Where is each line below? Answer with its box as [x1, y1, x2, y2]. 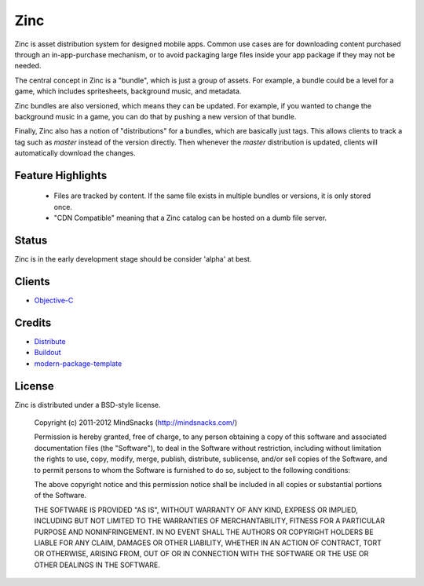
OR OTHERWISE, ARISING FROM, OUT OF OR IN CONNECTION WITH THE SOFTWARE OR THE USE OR [34, 549, 369, 559]
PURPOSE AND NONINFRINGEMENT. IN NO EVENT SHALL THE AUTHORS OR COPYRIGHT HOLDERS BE [34, 527, 374, 537]
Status [14, 234, 48, 247]
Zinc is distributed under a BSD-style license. [14, 400, 161, 409]
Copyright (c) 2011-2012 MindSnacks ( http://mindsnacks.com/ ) [34, 418, 238, 427]
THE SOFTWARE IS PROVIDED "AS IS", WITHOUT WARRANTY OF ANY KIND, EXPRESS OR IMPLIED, [34, 505, 359, 515]
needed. [14, 61, 42, 71]
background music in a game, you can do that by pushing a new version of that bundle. [14, 112, 297, 121]
